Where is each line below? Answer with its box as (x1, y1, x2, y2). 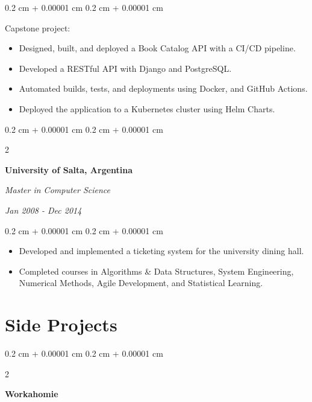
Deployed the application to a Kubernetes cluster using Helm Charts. (19, 102, 275, 115)
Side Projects (5, 312, 117, 337)
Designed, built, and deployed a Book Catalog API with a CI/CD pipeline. (19, 42, 296, 54)
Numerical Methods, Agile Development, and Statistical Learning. (19, 276, 263, 289)
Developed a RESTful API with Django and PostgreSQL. (19, 62, 232, 74)
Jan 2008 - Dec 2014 (5, 203, 82, 216)
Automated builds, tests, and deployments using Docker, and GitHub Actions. (19, 82, 308, 95)
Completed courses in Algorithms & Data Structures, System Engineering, (19, 264, 294, 277)
